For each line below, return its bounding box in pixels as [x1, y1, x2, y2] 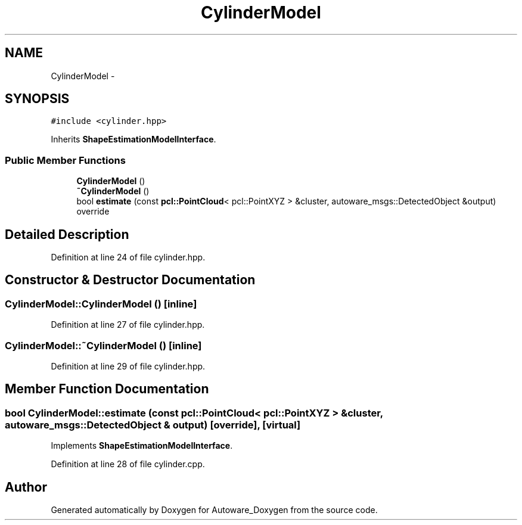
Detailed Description [5, 226, 129, 242]
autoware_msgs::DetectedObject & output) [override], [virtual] [5, 418, 301, 431]
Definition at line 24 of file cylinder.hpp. [51, 252, 206, 263]
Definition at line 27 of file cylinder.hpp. [51, 319, 205, 330]
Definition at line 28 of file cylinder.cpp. [51, 459, 205, 470]
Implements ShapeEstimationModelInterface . [51, 440, 233, 451]
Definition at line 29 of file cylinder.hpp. [51, 361, 206, 371]
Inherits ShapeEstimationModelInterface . [51, 134, 216, 145]
